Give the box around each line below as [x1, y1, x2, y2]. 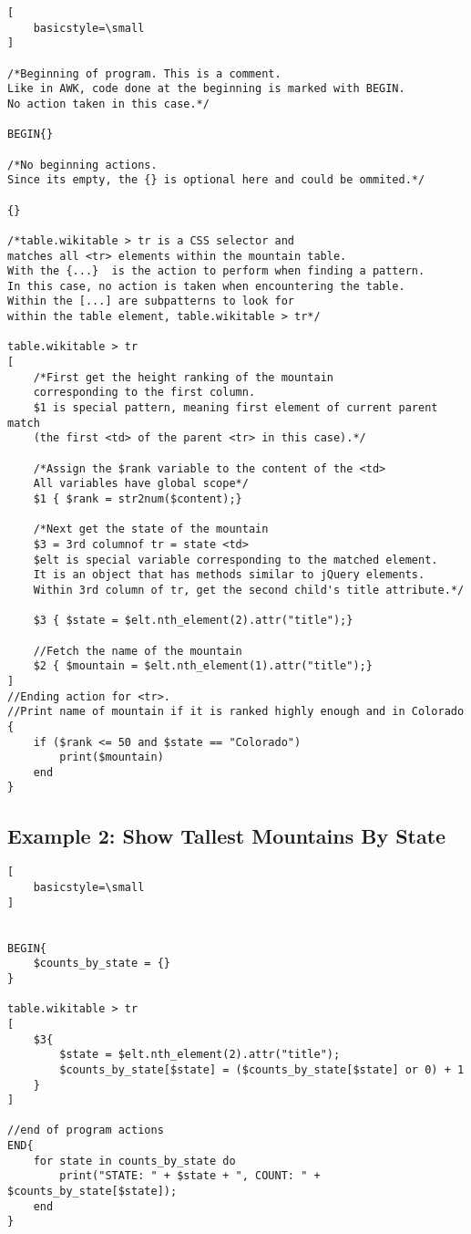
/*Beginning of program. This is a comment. [7, 67, 282, 80]
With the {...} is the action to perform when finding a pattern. [7, 264, 425, 278]
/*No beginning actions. [7, 158, 158, 171]
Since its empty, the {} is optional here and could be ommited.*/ [7, 173, 425, 187]
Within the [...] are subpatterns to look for [7, 295, 294, 308]
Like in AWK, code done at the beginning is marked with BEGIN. [7, 82, 405, 96]
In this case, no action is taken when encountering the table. [7, 279, 405, 293]
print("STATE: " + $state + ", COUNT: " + [59, 1169, 321, 1183]
